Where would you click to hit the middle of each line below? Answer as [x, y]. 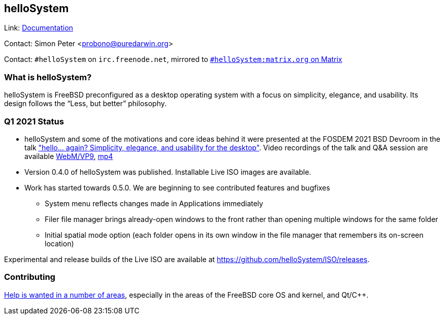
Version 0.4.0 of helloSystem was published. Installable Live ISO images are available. [168, 172]
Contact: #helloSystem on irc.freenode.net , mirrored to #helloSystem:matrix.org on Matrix [173, 59]
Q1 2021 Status [34, 121]
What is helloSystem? [48, 77]
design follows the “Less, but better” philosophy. [85, 104]
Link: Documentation [39, 28]
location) [59, 243]
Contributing [30, 277]
